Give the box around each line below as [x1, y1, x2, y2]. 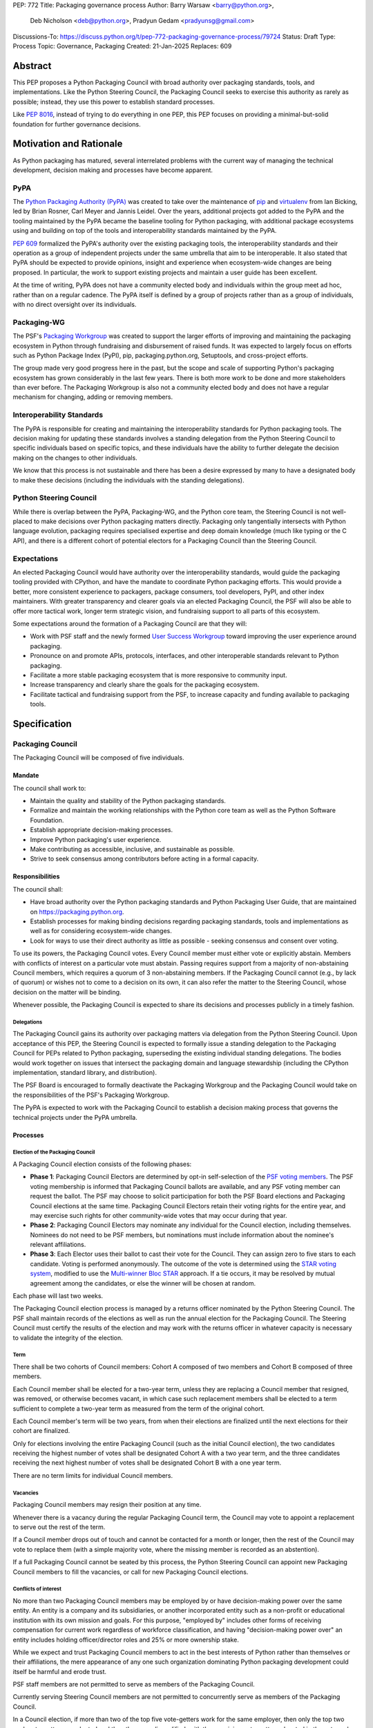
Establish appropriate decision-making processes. [30, 826, 173, 834]
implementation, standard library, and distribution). [12, 1069, 157, 1076]
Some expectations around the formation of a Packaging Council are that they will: [12, 619, 247, 628]
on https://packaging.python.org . [30, 908, 124, 916]
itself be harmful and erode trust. [12, 1667, 107, 1675]
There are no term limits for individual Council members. [12, 1471, 173, 1479]
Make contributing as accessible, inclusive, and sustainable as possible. [30, 845, 235, 853]
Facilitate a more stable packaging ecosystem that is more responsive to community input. [30, 670, 287, 679]
